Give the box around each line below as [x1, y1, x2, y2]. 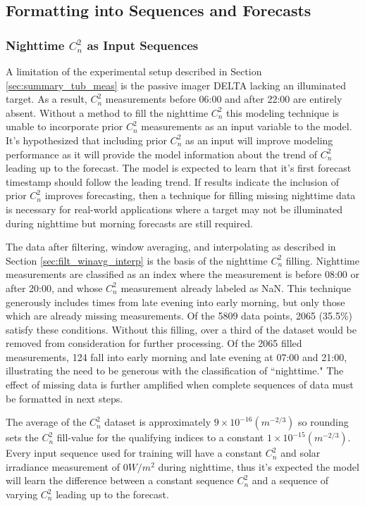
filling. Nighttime [285, 253, 359, 267]
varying [6, 487, 38, 502]
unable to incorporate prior [6, 119, 123, 134]
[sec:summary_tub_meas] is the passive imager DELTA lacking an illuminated [6, 77, 346, 92]
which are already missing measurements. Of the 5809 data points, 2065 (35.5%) [6, 308, 353, 323]
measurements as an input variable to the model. [141, 119, 352, 134]
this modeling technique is [226, 105, 340, 120]
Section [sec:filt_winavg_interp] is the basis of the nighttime [6, 253, 268, 267]
